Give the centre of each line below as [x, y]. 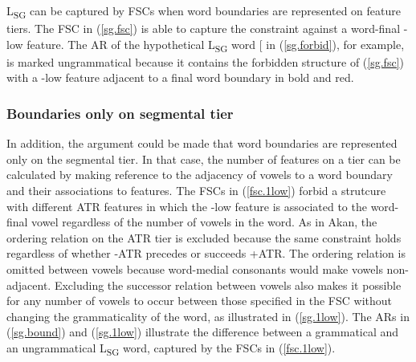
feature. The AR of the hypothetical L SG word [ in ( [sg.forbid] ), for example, [216, 45]
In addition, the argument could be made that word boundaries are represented [202, 143]
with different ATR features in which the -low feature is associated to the [187, 206]
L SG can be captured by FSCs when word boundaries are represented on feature [204, 12]
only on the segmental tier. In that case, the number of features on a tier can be [204, 159]
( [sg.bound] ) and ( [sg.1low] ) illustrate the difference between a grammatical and [203, 332]
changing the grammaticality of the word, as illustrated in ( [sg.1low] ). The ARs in [208, 316]
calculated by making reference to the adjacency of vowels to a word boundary [200, 175]
